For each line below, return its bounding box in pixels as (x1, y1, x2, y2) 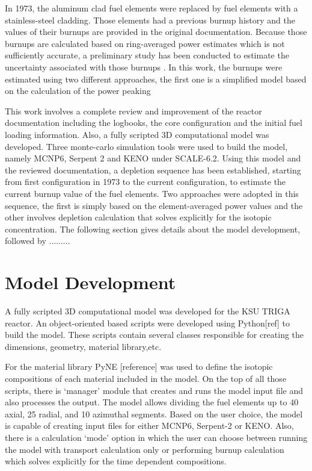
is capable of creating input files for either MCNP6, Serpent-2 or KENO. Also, (5, 419, 294, 432)
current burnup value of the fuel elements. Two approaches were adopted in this (5, 187, 299, 199)
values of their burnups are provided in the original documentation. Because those (5, 25, 307, 38)
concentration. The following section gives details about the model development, (5, 222, 301, 235)
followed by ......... (5, 234, 70, 247)
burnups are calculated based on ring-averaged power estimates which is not (5, 37, 285, 49)
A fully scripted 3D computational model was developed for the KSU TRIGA (5, 305, 290, 317)
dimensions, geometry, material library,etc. (5, 340, 162, 352)
